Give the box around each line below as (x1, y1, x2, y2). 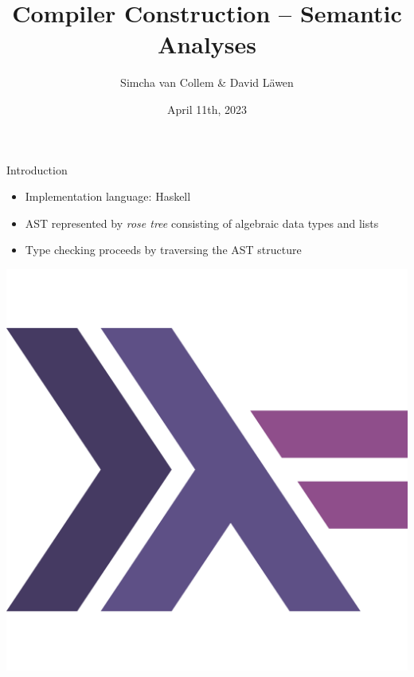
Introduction (6, 161, 68, 178)
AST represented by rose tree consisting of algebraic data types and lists (25, 214, 379, 231)
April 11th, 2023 (166, 100, 247, 117)
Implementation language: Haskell (25, 188, 191, 205)
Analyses (158, 28, 256, 61)
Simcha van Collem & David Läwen (120, 74, 294, 91)
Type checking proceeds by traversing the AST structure (25, 241, 302, 258)
